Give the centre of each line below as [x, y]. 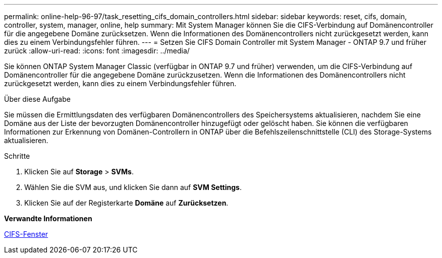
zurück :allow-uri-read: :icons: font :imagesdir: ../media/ [97, 51]
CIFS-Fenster [26, 234]
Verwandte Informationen [48, 218]
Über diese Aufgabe [37, 99]
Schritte [17, 156]
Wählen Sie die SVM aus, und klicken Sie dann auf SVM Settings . [133, 187]
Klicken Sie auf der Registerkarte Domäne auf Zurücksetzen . [126, 203]
